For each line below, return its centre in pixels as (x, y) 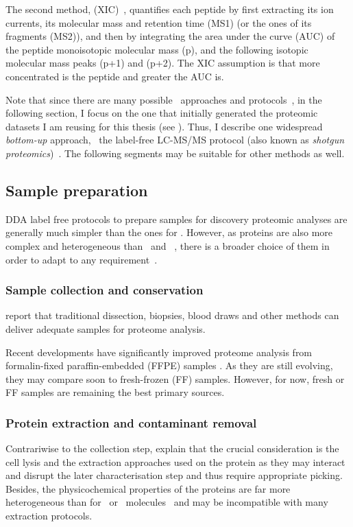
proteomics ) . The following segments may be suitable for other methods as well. (175, 153)
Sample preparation (77, 190)
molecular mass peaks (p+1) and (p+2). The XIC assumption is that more (163, 63)
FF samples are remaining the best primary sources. (115, 392)
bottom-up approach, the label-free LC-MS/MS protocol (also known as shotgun (175, 140)
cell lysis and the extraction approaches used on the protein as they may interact (175, 461)
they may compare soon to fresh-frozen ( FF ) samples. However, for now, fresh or (175, 378)
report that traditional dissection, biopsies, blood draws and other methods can (172, 315)
